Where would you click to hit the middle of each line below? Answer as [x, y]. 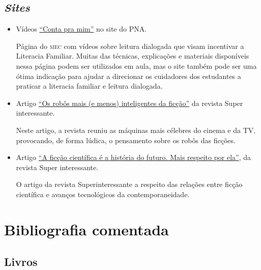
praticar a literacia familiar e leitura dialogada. [89, 86]
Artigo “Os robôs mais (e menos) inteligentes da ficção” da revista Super [129, 103]
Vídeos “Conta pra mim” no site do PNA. [81, 29]
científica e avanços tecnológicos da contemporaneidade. [103, 194]
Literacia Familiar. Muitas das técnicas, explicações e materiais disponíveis [133, 56]
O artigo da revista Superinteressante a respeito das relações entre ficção [129, 184]
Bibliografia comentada [86, 229]
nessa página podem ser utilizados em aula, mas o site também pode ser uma [136, 65]
